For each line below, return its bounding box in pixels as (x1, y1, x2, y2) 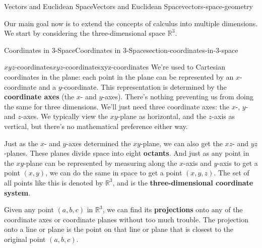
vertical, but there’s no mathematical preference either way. (4, 120, 188, 131)
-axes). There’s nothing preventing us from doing (102, 91, 253, 102)
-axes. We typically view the (21, 111, 108, 121)
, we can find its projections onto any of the (102, 204, 243, 215)
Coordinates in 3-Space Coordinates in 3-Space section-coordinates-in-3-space (4, 44, 238, 55)
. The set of (214, 167, 249, 178)
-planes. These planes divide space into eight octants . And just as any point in (4, 148, 249, 158)
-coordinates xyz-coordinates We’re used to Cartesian (63, 61, 225, 72)
